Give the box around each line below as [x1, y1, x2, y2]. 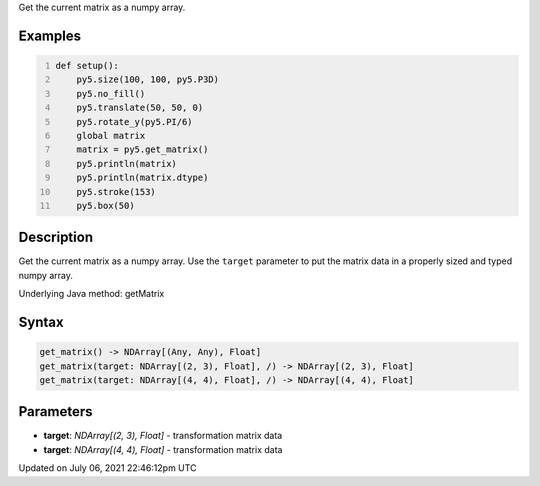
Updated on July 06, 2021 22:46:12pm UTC [18, 462, 197, 474]
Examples [18, 27, 82, 44]
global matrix [76, 130, 146, 141]
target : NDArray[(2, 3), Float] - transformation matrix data [43, 430, 283, 442]
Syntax [18, 314, 64, 330]
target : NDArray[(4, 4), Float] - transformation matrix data [43, 443, 283, 455]
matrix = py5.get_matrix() [76, 144, 209, 155]
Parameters [18, 403, 93, 420]
